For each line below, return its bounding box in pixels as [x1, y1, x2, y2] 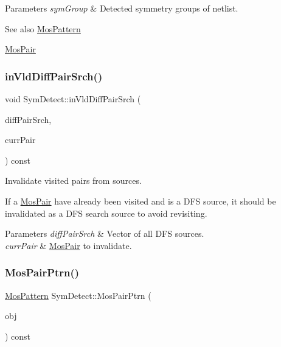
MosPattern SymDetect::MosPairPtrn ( [5, 289, 151, 301]
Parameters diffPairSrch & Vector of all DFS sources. [5, 227, 204, 240]
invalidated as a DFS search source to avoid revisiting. [5, 206, 207, 219]
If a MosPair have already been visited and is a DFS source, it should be [5, 194, 276, 207]
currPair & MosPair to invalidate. [5, 239, 132, 251]
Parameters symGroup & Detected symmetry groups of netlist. [5, 2, 238, 14]
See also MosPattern [5, 22, 81, 35]
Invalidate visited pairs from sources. [5, 174, 142, 187]
